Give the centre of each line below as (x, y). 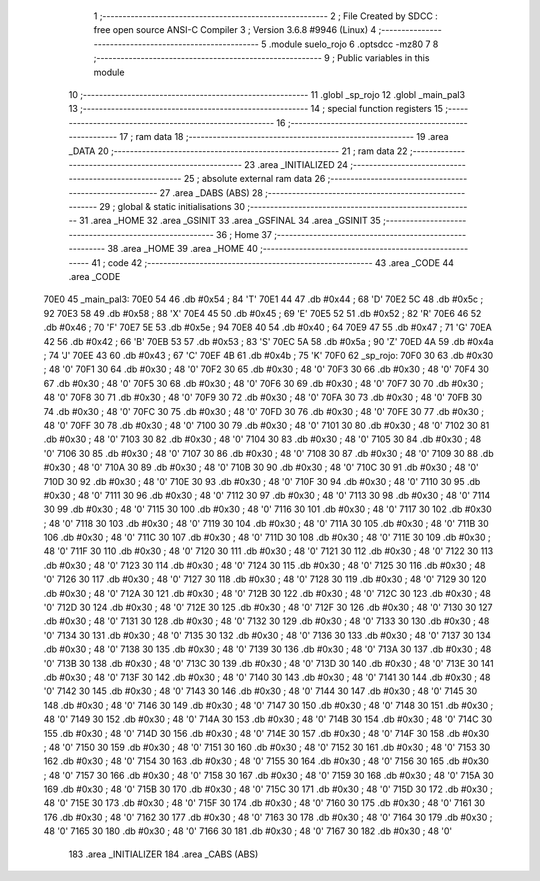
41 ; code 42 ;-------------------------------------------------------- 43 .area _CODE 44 (273, 262)
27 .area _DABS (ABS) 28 (211, 192)
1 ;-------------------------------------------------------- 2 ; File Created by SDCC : (266, 16)
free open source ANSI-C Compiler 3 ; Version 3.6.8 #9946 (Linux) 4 (235, 30)
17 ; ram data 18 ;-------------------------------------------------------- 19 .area (284, 137)
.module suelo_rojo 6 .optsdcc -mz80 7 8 (353, 44)
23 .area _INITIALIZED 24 (296, 164)
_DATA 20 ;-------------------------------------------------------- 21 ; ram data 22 (238, 151)
